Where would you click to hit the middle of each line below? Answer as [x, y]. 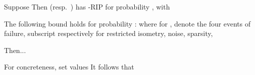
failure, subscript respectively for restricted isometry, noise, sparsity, [108, 33]
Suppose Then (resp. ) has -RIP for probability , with [87, 6]
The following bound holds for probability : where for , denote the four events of [127, 23]
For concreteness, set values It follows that [69, 67]
